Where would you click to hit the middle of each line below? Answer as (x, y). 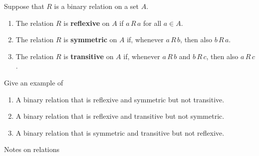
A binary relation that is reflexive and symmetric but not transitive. (120, 99)
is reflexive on (87, 23)
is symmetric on (90, 39)
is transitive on (89, 56)
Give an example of (34, 82)
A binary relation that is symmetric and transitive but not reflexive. (120, 132)
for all (152, 23)
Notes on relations (32, 149)
